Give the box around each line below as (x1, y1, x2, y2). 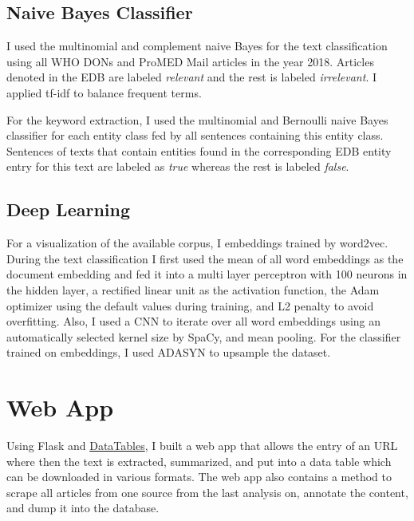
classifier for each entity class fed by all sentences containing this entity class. (6, 127, 384, 144)
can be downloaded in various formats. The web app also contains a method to (6, 468, 392, 485)
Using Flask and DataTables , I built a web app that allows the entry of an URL (6, 437, 398, 454)
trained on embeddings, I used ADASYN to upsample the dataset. (6, 344, 331, 361)
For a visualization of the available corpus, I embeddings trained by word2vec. (6, 235, 388, 251)
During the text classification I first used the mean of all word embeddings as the (6, 250, 404, 266)
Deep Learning (6, 197, 131, 222)
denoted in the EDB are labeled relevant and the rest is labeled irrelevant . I (6, 69, 377, 85)
